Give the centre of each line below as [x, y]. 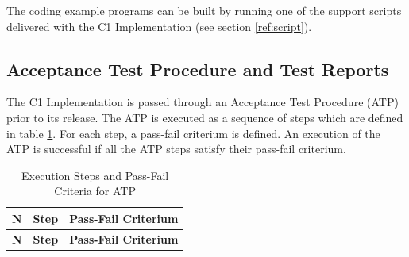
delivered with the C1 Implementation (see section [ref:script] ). [159, 26]
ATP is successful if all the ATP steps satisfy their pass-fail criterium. [176, 149]
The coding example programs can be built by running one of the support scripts [204, 10]
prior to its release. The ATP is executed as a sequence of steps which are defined [205, 117]
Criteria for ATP [95, 191]
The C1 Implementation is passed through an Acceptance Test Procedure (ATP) [203, 102]
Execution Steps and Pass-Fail [95, 175]
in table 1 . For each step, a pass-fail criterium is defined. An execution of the [193, 133]
